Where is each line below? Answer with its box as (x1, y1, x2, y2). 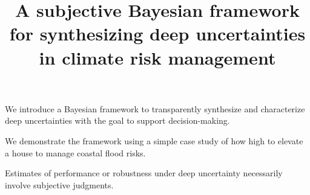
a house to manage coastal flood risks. (5, 146, 146, 159)
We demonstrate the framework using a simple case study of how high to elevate (5, 134, 303, 147)
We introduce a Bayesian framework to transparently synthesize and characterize (5, 102, 305, 115)
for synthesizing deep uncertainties (9, 21, 306, 46)
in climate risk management (39, 45, 276, 69)
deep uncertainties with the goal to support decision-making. (5, 114, 230, 127)
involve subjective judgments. (5, 178, 114, 191)
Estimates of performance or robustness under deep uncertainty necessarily (5, 167, 283, 179)
